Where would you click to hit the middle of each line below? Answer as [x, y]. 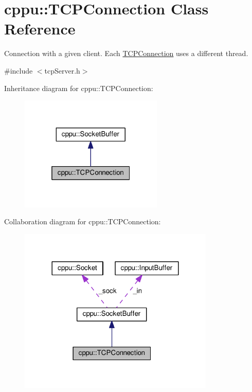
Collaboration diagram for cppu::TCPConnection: [83, 221]
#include [19, 70]
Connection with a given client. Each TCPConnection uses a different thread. [126, 53]
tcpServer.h [62, 70]
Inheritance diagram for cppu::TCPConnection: [79, 88]
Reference [40, 29]
